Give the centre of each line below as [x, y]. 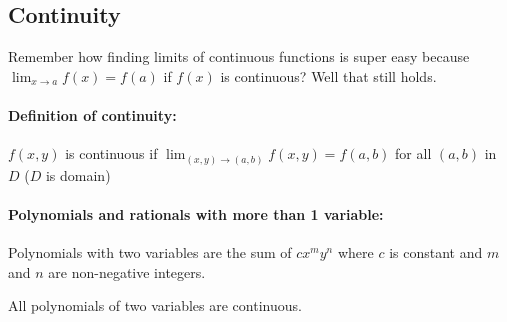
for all [413, 153]
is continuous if [111, 153]
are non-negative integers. [127, 271]
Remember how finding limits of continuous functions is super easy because [239, 56]
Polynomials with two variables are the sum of [150, 252]
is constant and [436, 252]
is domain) [78, 174]
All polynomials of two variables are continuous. [155, 305]
